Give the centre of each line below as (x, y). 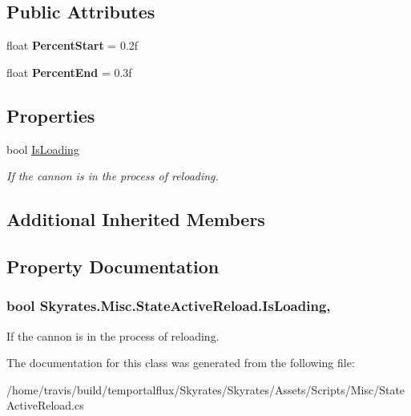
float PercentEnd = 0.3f (69, 72)
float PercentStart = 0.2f (73, 45)
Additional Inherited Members (136, 219)
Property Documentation (113, 266)
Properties (51, 115)
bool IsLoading (43, 149)
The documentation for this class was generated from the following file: (181, 363)
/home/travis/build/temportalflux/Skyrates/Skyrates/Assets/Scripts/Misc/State (206, 389)
